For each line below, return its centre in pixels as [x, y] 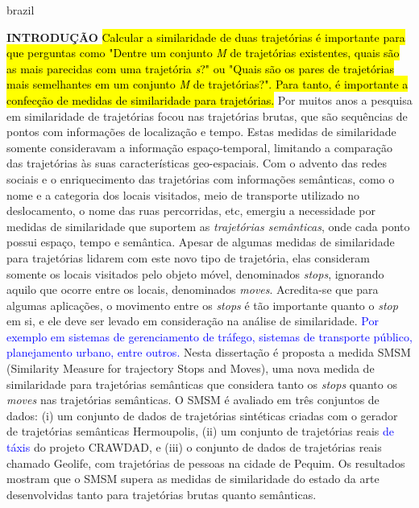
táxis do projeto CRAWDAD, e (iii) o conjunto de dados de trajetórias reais [194, 447]
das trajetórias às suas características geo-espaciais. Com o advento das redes [197, 163]
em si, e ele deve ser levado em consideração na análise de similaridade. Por [193, 321]
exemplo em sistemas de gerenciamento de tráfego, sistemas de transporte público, [209, 336]
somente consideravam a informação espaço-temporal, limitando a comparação [200, 147]
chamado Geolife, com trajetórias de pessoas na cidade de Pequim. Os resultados [206, 463]
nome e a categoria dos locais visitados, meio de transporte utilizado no [183, 194]
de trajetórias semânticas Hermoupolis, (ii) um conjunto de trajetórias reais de [200, 431]
